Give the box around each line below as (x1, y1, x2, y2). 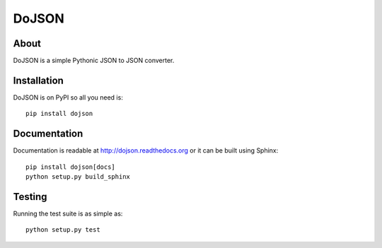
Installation (13, 74, 64, 86)
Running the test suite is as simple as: (13, 209, 123, 218)
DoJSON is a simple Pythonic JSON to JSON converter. (13, 57, 175, 65)
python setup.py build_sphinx (25, 173, 131, 181)
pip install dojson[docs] (25, 163, 116, 171)
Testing (13, 191, 47, 203)
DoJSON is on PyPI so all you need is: (13, 93, 123, 102)
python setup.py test (25, 226, 100, 234)
